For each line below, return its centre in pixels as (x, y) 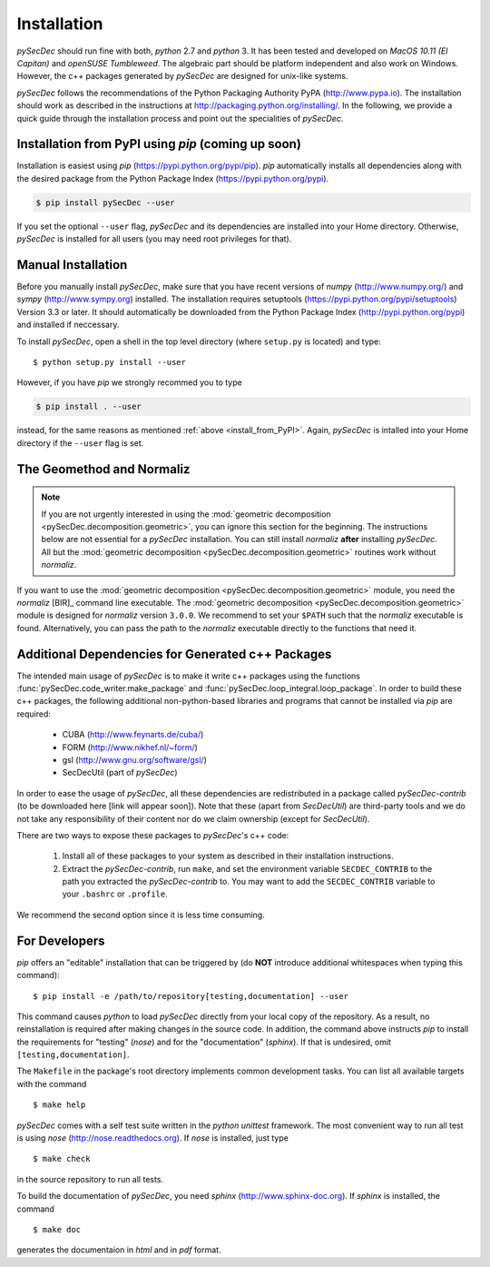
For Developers (61, 940)
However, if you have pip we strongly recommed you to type (129, 382)
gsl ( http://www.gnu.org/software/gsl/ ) (135, 759)
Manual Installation (72, 265)
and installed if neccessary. (68, 325)
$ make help (59, 1105)
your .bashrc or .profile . (115, 894)
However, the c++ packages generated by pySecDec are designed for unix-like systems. (182, 76)
